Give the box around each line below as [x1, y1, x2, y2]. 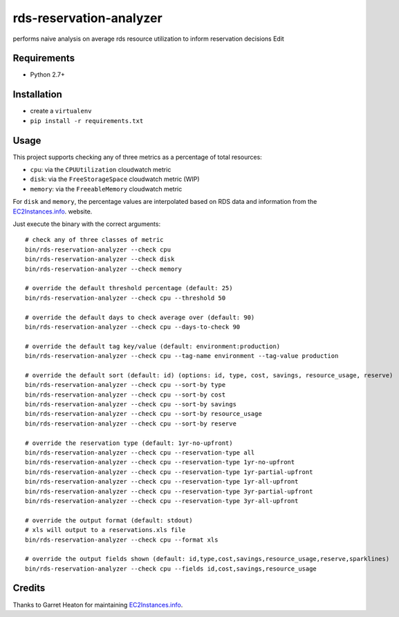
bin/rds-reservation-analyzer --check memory [25, 265, 183, 273]
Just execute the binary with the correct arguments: [12, 220, 161, 228]
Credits [12, 582, 46, 594]
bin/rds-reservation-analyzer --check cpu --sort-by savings [25, 401, 236, 408]
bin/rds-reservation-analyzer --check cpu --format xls [25, 535, 219, 544]
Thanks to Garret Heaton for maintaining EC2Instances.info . [12, 600, 183, 609]
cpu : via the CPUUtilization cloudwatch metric [30, 166, 171, 174]
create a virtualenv [30, 107, 92, 115]
